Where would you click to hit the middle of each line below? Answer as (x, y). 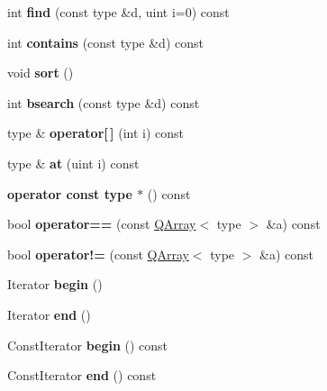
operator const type (70, 193)
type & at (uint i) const (73, 163)
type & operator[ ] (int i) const (96, 133)
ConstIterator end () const (82, 375)
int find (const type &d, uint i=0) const (118, 12)
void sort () (41, 73)
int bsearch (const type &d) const (104, 102)
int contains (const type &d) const (105, 42)
